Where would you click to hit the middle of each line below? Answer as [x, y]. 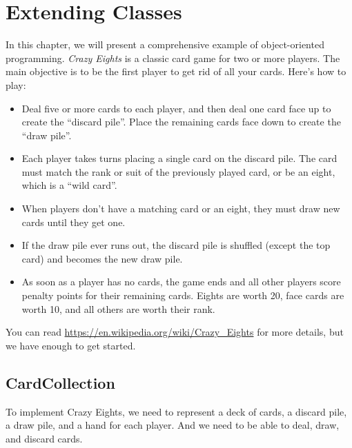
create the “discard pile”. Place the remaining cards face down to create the [181, 122]
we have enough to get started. [71, 345]
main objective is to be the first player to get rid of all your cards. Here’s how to [176, 71]
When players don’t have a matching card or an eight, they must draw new [181, 208]
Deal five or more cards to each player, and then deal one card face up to [176, 108]
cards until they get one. [74, 222]
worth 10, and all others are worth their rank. [118, 308]
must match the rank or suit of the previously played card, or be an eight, [178, 171]
